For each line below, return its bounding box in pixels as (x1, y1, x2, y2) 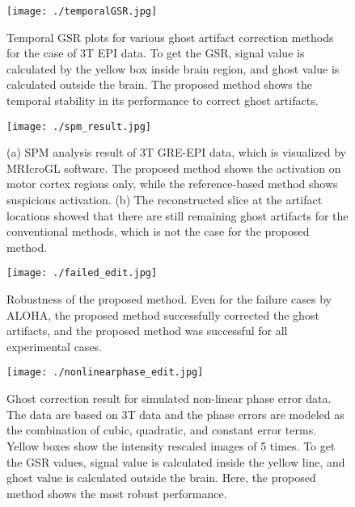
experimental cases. (6, 337, 103, 354)
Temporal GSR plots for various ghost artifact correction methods (6, 28, 334, 45)
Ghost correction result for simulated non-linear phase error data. (6, 390, 332, 407)
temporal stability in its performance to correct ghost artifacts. (6, 92, 319, 109)
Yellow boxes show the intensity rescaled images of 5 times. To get (6, 437, 336, 454)
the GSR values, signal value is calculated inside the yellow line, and (6, 453, 345, 470)
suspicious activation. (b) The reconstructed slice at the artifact (6, 191, 323, 208)
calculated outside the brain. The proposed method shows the (6, 76, 312, 93)
